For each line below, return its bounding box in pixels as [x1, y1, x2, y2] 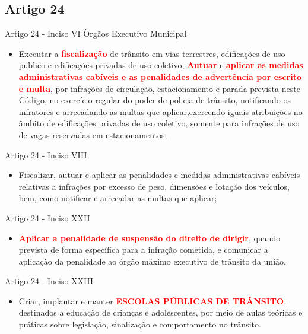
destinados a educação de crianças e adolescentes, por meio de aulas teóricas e [18, 306, 303, 319]
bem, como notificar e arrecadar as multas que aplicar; [18, 192, 217, 204]
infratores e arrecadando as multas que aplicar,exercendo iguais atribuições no [18, 105, 303, 117]
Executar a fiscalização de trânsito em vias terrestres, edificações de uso [18, 47, 285, 59]
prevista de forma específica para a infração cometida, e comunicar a [18, 243, 268, 256]
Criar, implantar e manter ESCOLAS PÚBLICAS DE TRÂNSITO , [18, 294, 287, 307]
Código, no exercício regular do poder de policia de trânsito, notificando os [18, 94, 291, 106]
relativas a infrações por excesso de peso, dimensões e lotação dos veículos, [18, 180, 290, 192]
